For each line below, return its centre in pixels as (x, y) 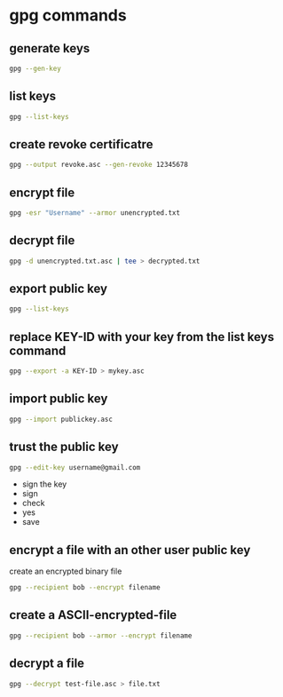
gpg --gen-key (35, 68)
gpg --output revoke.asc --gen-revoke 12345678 (99, 165)
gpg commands (68, 16)
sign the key (44, 484)
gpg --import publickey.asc (61, 419)
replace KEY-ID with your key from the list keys (142, 337)
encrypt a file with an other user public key (130, 550)
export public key (59, 289)
